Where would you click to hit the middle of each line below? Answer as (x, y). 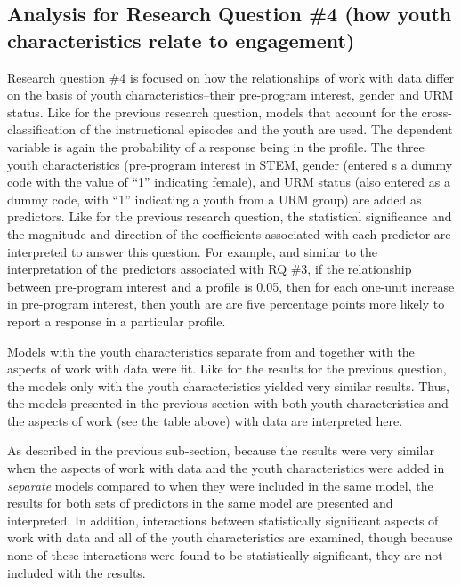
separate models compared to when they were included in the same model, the (220, 485)
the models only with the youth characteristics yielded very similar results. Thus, (228, 385)
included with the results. (77, 572)
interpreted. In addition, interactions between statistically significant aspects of (223, 520)
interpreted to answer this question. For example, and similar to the (193, 251)
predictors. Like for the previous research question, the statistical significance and (230, 216)
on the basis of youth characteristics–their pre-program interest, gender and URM (230, 95)
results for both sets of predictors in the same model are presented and (200, 503)
